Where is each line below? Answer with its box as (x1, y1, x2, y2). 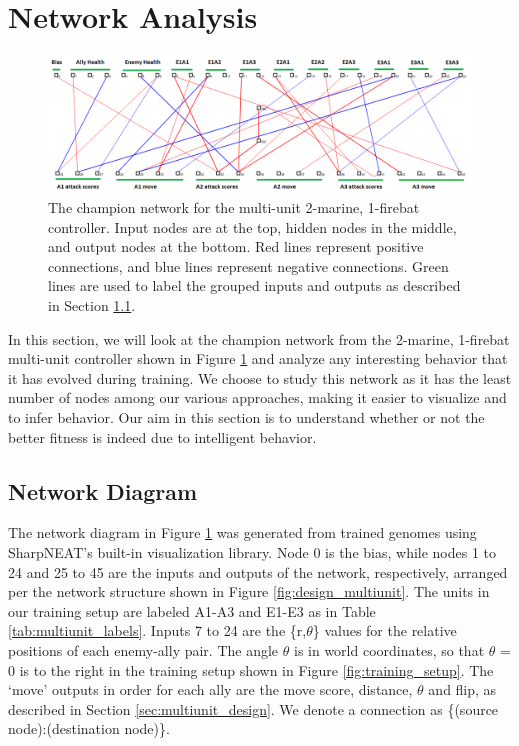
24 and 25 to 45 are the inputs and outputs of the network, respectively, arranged (8, 561, 508, 582)
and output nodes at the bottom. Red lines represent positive (48, 236, 424, 257)
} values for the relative (312, 620, 457, 641)
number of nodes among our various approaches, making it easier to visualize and (8, 387, 507, 408)
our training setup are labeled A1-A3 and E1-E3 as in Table (8, 600, 376, 621)
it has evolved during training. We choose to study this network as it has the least (8, 367, 512, 388)
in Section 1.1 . (48, 294, 136, 315)
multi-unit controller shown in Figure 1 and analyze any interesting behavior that (8, 348, 508, 369)
